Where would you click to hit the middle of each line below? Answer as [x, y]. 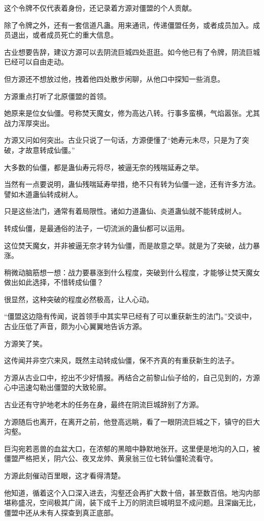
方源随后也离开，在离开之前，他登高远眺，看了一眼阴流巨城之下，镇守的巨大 [132, 421]
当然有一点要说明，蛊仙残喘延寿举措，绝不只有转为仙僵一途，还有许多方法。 [132, 184]
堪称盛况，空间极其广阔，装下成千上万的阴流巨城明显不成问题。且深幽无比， [132, 502]
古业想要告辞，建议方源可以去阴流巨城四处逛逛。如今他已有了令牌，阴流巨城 [132, 52]
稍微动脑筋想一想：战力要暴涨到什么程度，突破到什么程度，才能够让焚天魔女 [132, 272]
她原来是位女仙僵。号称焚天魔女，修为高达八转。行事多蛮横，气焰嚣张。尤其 [132, 113]
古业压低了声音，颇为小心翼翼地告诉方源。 [75, 326]
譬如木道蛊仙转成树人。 [43, 194]
